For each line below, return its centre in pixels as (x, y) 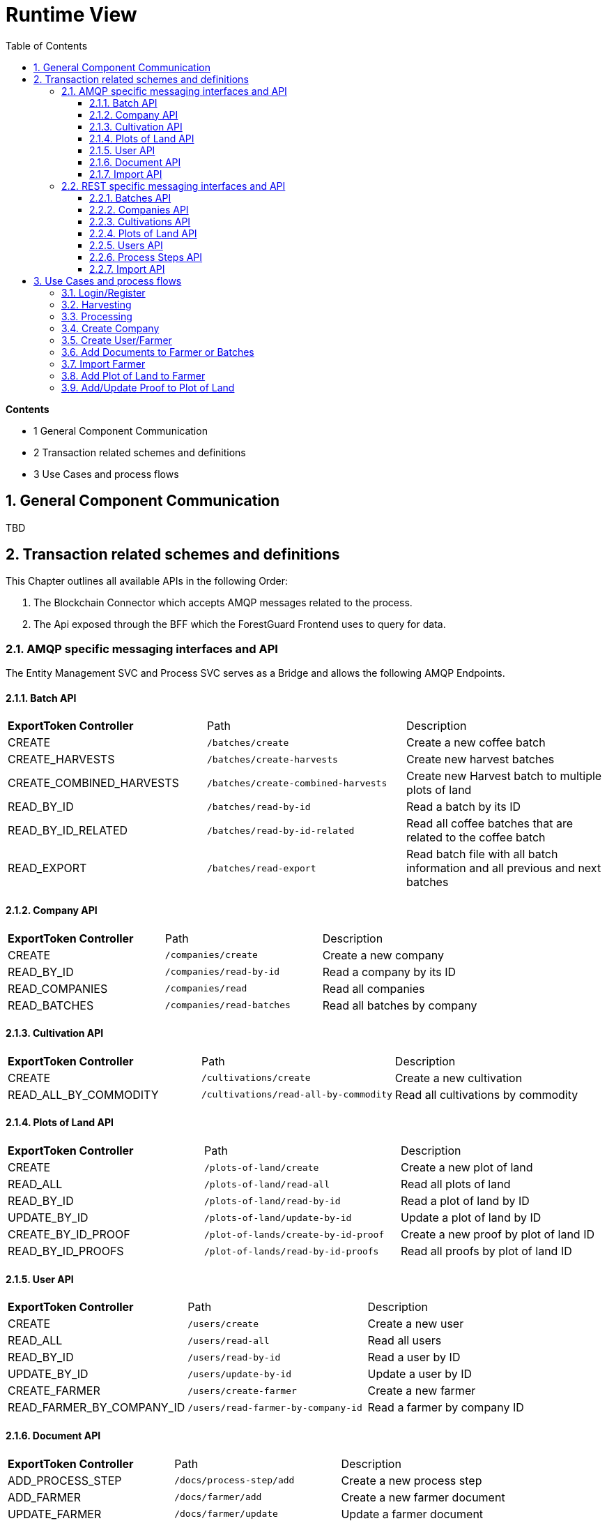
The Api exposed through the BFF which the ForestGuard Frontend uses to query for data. (240, 624)
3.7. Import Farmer (103, 364)
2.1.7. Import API (126, 174)
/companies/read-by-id (222, 972)
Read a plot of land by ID (465, 1201)
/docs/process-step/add (235, 1480)
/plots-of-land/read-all (267, 1184)
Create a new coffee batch (476, 743)
